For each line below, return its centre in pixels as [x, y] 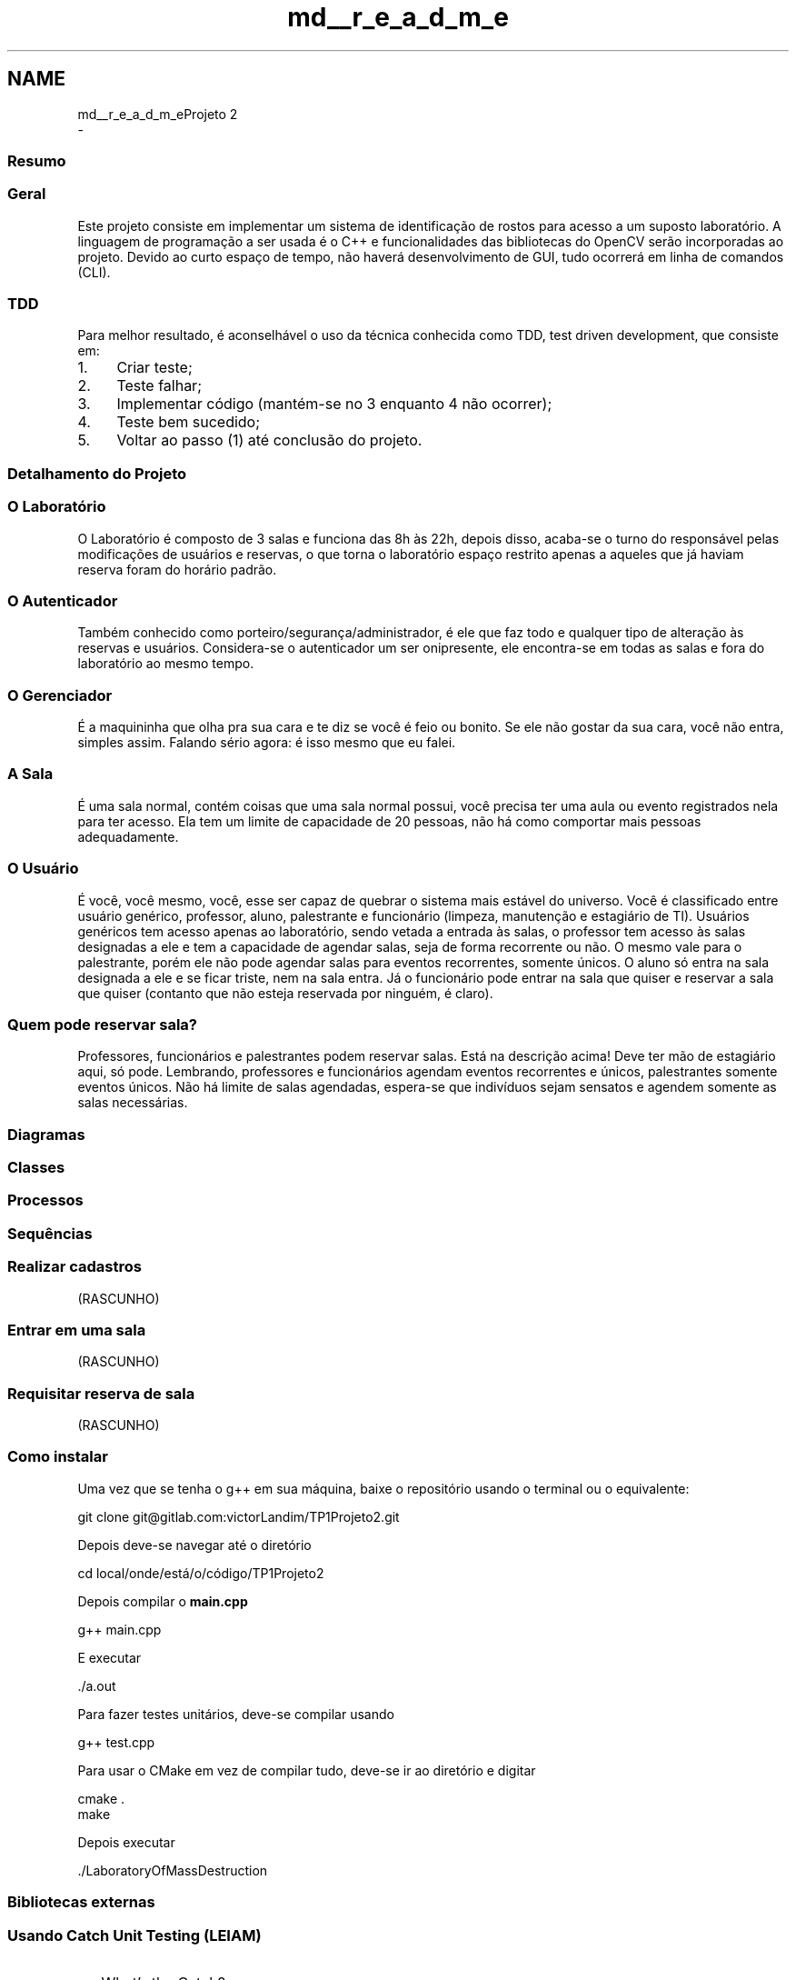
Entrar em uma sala [77, 1330]
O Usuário [43, 869]
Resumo [37, 160]
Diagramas [46, 1134]
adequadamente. [128, 836]
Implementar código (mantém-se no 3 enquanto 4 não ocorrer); [334, 404]
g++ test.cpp [116, 1742]
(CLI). [94, 272]
